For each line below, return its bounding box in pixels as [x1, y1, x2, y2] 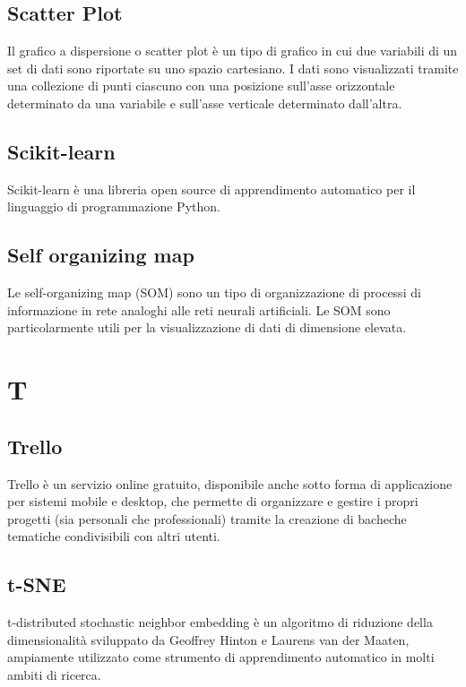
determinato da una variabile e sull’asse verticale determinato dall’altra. [7, 93, 402, 112]
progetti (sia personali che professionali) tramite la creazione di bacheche [7, 509, 407, 528]
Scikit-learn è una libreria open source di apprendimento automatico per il [7, 179, 416, 198]
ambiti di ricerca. [7, 665, 101, 683]
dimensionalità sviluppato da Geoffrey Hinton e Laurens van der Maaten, [7, 630, 410, 648]
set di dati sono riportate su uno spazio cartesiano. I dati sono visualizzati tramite [7, 58, 459, 77]
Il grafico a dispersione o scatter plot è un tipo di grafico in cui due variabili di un [7, 41, 458, 60]
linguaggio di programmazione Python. [7, 197, 220, 216]
